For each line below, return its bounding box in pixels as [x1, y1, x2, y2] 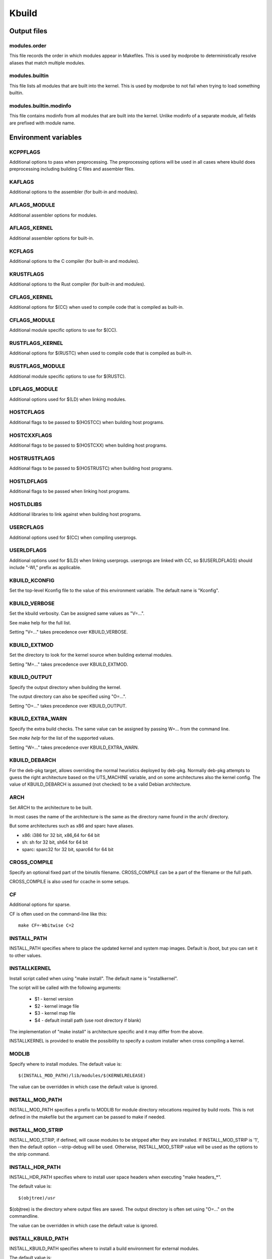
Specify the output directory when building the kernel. [9, 684, 122, 690]
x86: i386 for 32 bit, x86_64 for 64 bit [22, 832, 100, 838]
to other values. [9, 952, 42, 958]
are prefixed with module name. [9, 120, 76, 126]
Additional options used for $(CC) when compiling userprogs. [9, 534, 137, 540]
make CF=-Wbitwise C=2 [18, 923, 75, 928]
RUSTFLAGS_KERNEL [9, 340, 63, 347]
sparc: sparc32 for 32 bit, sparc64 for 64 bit [22, 846, 114, 852]
